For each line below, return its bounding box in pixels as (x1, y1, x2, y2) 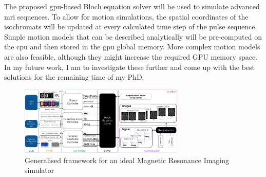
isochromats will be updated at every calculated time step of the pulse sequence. (4, 21, 257, 32)
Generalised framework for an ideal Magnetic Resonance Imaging (25, 154, 230, 165)
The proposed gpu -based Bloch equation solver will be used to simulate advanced (4, 1, 260, 11)
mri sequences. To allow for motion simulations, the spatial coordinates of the (4, 11, 249, 22)
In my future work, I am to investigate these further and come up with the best (4, 61, 255, 72)
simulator (25, 165, 54, 175)
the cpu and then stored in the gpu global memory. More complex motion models (4, 41, 260, 52)
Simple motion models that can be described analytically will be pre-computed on (4, 31, 262, 42)
